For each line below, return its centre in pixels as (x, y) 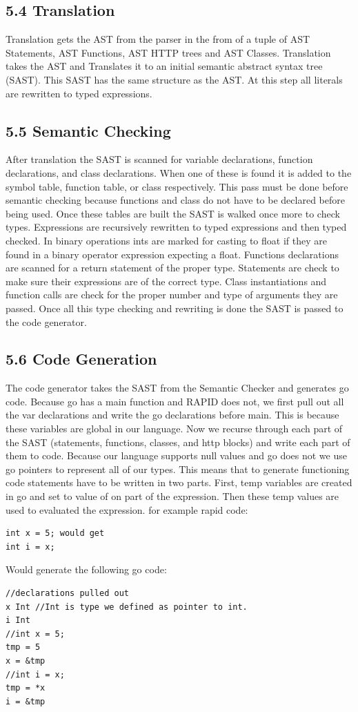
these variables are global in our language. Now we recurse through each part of (174, 429)
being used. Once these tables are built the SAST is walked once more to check (173, 213)
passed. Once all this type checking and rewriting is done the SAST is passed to (175, 308)
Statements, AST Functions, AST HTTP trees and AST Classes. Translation (168, 52)
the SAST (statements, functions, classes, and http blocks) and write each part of (178, 442)
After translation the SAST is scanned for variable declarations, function (159, 159)
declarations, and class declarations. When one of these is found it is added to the (179, 172)
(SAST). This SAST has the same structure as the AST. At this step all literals (174, 79)
